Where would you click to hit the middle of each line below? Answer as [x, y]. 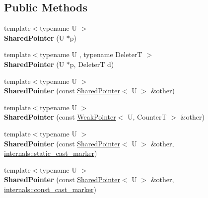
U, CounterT [147, 117]
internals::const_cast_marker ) [50, 189]
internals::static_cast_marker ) [51, 153]
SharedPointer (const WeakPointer [60, 117]
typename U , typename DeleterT [91, 54]
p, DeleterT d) [92, 64]
